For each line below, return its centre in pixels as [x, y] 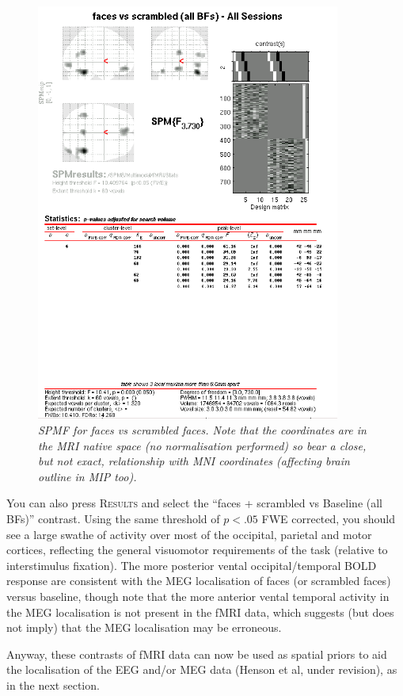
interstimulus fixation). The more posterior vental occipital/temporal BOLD [192, 565]
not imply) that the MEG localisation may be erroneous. [144, 627]
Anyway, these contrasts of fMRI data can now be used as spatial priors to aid [197, 654]
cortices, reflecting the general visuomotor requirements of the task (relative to [197, 550]
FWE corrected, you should [329, 518]
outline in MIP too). [87, 476]
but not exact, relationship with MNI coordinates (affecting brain [194, 461]
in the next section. [53, 685]
